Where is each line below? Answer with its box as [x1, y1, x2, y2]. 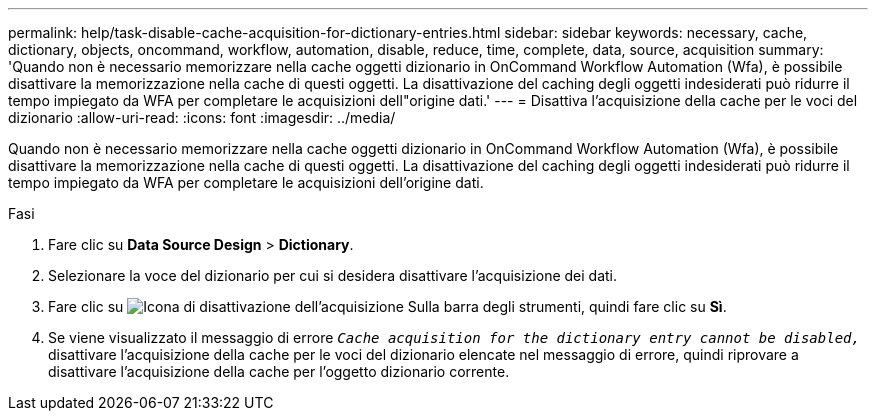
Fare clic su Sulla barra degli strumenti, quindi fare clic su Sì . [48, 298, 727, 315]
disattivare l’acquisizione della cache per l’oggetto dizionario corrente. [48, 363, 510, 380]
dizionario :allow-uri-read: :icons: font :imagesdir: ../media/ [8, 109, 396, 126]
